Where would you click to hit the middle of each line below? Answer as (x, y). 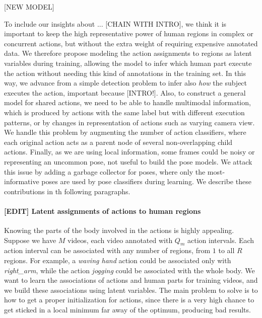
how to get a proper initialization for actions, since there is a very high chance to (129, 300)
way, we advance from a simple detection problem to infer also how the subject (126, 83)
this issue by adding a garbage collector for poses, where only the (105, 171)
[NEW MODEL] (29, 7)
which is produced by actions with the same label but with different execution (124, 112)
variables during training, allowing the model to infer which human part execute (128, 63)
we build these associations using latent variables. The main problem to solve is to (131, 290)
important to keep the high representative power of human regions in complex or (129, 33)
